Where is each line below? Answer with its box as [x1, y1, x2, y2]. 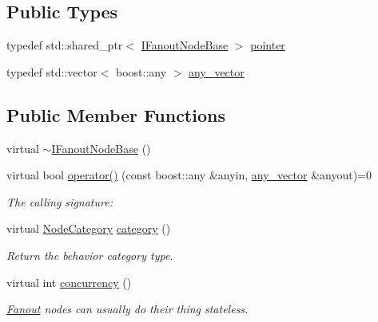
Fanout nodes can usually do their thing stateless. [6, 300, 249, 317]
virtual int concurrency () [6, 273, 132, 290]
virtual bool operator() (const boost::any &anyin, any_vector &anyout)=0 [6, 167, 372, 183]
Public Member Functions [6, 102, 225, 127]
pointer [250, 37, 285, 53]
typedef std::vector [6, 63, 97, 80]
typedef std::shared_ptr [6, 37, 123, 53]
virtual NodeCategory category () [6, 220, 171, 237]
